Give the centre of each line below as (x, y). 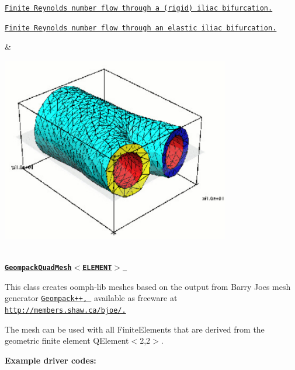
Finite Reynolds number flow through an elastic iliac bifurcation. (141, 28)
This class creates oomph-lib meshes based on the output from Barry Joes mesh (148, 286)
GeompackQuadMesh (38, 268)
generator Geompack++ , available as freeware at (91, 298)
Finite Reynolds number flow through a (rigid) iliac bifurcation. (139, 8)
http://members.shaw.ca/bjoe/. (65, 311)
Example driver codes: (51, 360)
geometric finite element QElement (67, 340)
